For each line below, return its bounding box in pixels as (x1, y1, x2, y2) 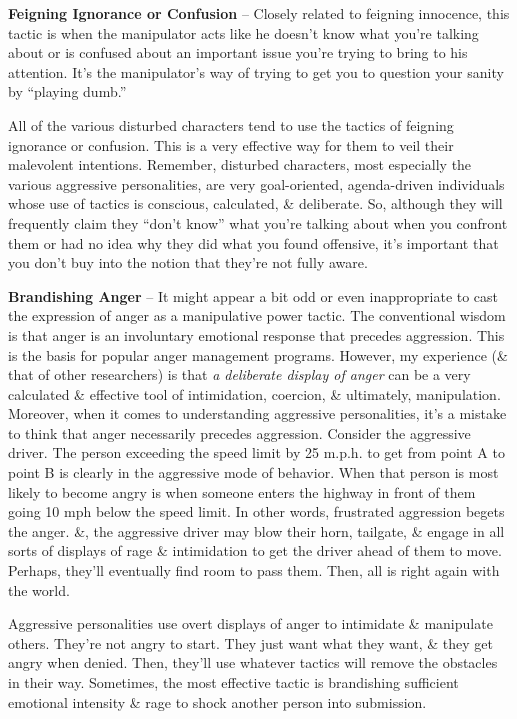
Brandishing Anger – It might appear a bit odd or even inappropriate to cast (8, 285, 499, 306)
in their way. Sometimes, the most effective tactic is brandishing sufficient (8, 672, 459, 692)
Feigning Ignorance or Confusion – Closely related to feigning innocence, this (8, 3, 510, 23)
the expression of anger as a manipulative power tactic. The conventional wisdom (8, 305, 506, 326)
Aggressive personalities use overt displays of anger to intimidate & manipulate (8, 613, 493, 634)
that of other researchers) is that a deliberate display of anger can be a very (8, 364, 471, 385)
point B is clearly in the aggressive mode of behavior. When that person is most (8, 462, 499, 483)
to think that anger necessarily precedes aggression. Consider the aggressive (8, 422, 471, 443)
